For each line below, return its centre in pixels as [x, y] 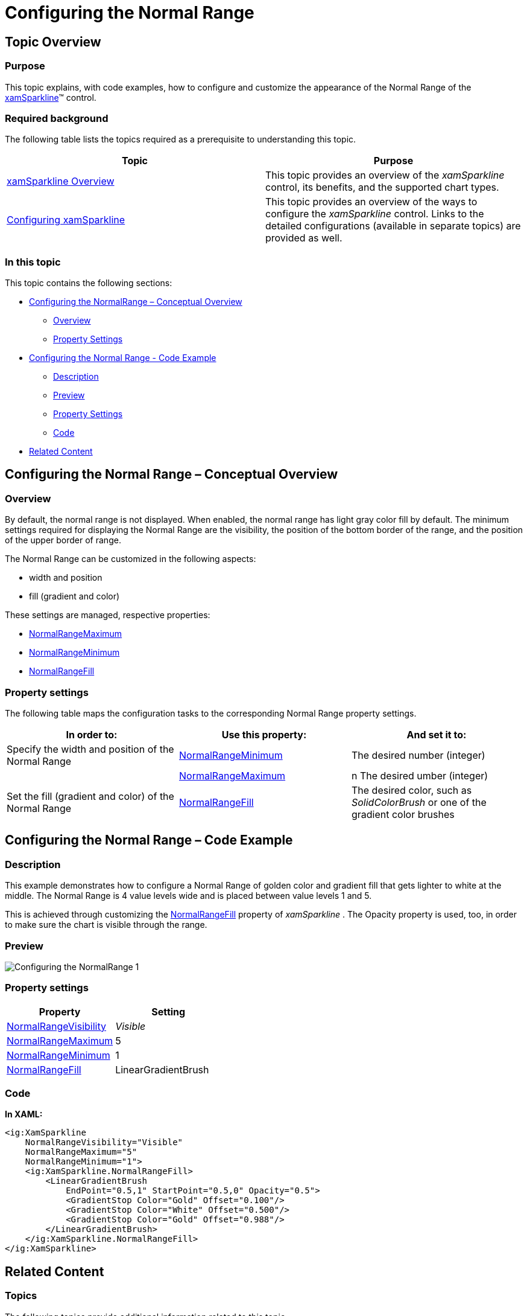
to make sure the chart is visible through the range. [106, 925]
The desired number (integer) [418, 755]
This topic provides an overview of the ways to [371, 202]
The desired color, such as [412, 791]
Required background [57, 118]
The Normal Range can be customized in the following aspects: [131, 559]
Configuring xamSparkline [66, 220]
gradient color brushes [403, 815]
